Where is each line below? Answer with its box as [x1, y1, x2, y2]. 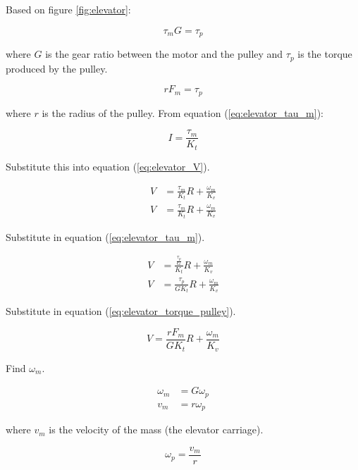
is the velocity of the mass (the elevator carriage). [49, 422, 264, 437]
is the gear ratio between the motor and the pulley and [45, 47, 283, 61]
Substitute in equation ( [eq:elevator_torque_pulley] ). [6, 304, 236, 319]
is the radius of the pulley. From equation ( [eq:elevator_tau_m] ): [42, 105, 323, 120]
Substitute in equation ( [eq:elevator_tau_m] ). [6, 229, 205, 244]
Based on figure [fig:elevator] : [6, 2, 131, 16]
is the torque [297, 47, 352, 61]
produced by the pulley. [6, 61, 108, 75]
